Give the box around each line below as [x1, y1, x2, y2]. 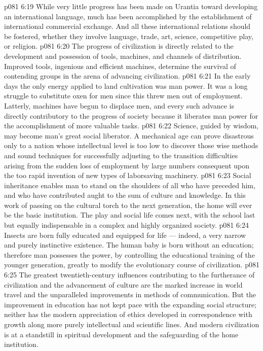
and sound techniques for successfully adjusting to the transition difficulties [4, 150, 238, 160]
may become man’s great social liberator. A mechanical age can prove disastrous [4, 130, 254, 141]
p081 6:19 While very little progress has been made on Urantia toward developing [4, 1, 258, 11]
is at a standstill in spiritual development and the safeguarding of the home [4, 329, 239, 339]
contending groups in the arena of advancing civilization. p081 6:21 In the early [4, 71, 251, 81]
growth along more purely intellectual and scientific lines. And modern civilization [4, 319, 259, 329]
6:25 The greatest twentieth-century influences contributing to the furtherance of [4, 269, 255, 280]
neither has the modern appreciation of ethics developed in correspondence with [4, 309, 252, 320]
